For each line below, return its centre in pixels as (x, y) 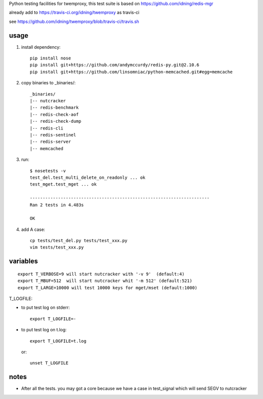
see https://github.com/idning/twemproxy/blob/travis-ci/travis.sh (74, 21)
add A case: (33, 229)
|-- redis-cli (47, 128)
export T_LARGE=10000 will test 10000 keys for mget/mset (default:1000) (108, 288)
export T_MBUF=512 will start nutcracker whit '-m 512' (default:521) (105, 281)
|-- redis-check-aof (54, 114)
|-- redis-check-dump (56, 121)
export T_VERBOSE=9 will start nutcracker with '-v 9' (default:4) (101, 274)
